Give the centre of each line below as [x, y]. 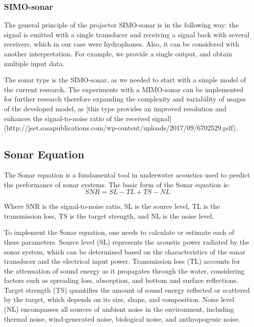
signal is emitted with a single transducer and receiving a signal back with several [127, 34]
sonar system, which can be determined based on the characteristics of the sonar [125, 251]
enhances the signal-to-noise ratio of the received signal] [88, 118]
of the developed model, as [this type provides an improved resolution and [115, 108]
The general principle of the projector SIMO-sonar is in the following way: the [121, 25]
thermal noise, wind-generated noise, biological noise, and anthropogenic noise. [122, 318]
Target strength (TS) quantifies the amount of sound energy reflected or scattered [127, 289]
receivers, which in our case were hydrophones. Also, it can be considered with [122, 44]
